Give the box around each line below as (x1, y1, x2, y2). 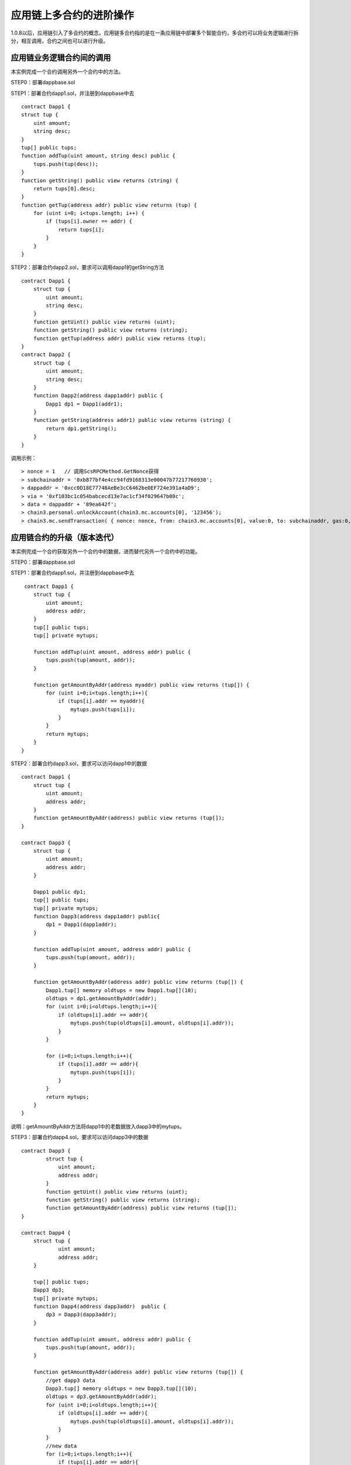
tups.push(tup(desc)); (33, 161, 99, 167)
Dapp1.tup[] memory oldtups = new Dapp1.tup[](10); (46, 987, 197, 993)
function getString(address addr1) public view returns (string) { (33, 417, 231, 424)
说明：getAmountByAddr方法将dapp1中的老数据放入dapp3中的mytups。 (11, 1123, 185, 1130)
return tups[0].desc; (33, 185, 96, 192)
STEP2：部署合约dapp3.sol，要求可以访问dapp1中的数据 (11, 760, 147, 767)
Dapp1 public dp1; (33, 888, 87, 895)
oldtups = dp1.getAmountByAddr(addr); (46, 995, 157, 1001)
